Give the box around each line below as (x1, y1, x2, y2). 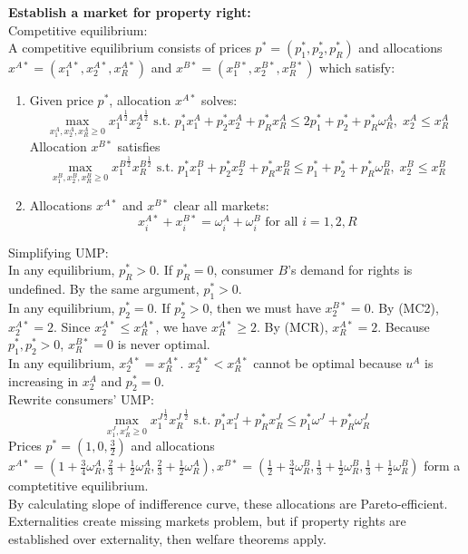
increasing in (8, 371, 79, 390)
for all (265, 216, 298, 229)
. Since (54, 316, 91, 335)
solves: (201, 91, 238, 110)
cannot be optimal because (253, 354, 402, 373)
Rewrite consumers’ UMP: (8, 390, 154, 409)
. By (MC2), (370, 297, 439, 316)
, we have (155, 316, 208, 335)
